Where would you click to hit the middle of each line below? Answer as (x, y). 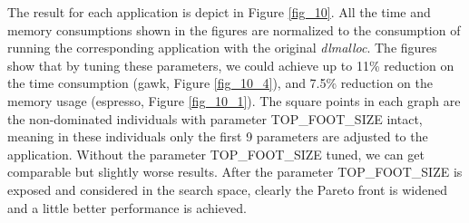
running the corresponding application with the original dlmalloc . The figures (222, 48)
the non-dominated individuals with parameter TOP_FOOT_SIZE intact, (215, 118)
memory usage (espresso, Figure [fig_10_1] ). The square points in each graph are (234, 100)
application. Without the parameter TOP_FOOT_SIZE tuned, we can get (216, 154)
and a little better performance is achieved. (127, 207)
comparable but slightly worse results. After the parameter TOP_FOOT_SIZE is (235, 172)
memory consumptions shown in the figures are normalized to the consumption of (234, 29)
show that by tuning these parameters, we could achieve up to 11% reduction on (231, 65)
